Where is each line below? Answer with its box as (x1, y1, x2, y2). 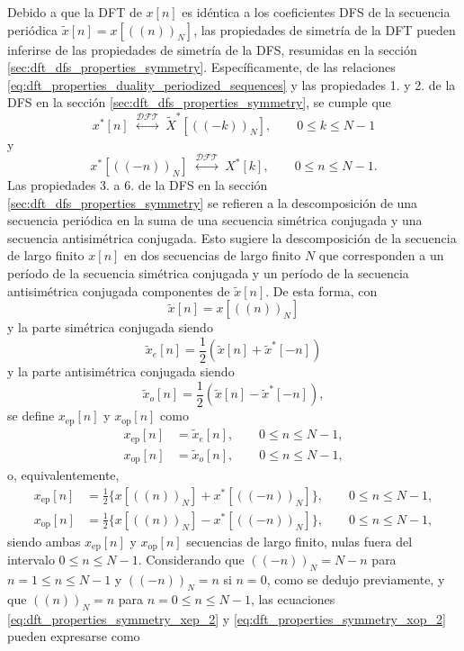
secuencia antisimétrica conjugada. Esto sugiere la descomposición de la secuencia (7, 228, 457, 247)
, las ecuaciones (250, 589, 335, 608)
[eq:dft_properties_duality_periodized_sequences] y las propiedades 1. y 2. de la (7, 75, 456, 94)
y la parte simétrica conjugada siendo (7, 318, 213, 337)
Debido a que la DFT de (7, 3, 142, 21)
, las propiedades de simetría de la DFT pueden (193, 20, 456, 39)
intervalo (7, 550, 55, 569)
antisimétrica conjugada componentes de (7, 281, 230, 300)
